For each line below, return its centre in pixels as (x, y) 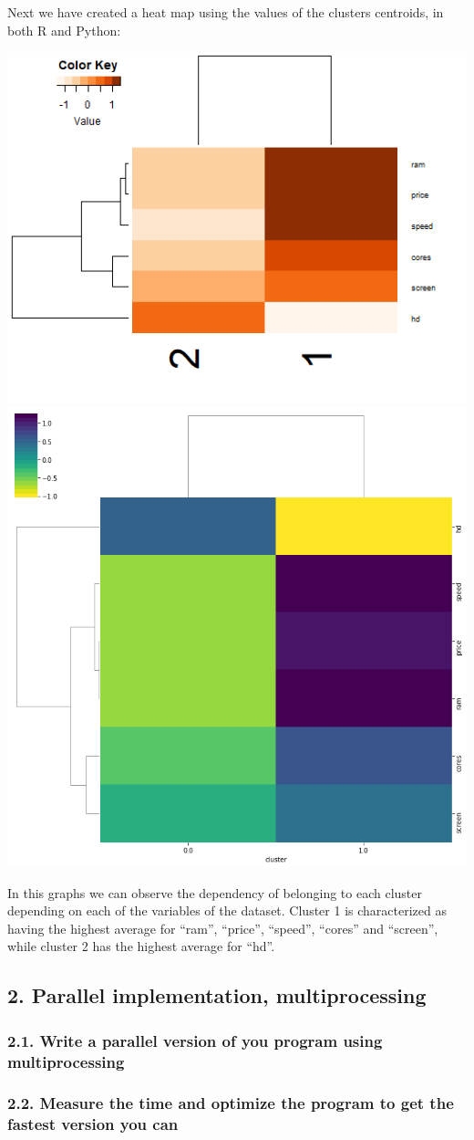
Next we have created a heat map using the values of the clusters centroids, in (226, 12)
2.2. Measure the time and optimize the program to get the (231, 1103)
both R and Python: (64, 30)
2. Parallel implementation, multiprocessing (217, 995)
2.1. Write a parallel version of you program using (195, 1040)
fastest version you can (93, 1124)
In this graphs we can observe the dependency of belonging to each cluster (215, 892)
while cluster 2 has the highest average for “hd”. (141, 946)
